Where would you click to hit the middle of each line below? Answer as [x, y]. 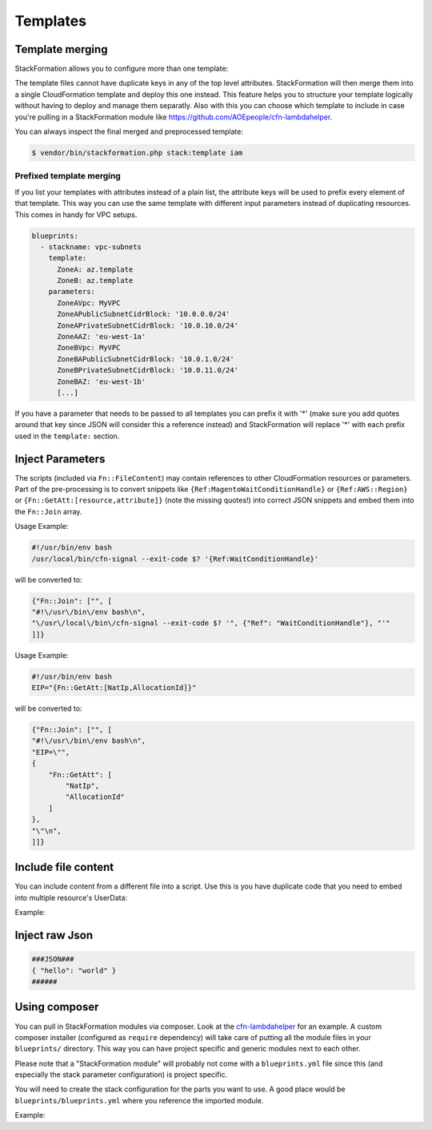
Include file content [64, 867]
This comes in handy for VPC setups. [76, 214]
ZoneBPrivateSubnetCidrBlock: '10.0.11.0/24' [148, 370]
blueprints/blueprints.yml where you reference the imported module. [139, 1100]
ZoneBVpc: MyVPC [89, 348]
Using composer [57, 1007]
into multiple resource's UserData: [71, 897]
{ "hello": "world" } [74, 970]
